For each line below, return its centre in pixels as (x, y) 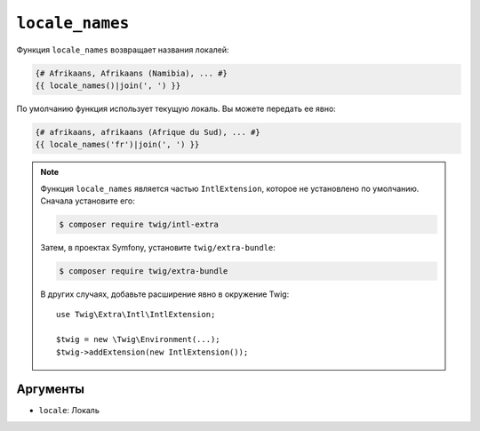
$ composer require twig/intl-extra (139, 225)
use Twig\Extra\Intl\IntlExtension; (136, 315)
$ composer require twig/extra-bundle (144, 271)
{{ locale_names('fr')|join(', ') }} (117, 145)
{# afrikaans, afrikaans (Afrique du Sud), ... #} (148, 132)
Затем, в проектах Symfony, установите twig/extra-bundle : (158, 248)
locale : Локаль (69, 411)
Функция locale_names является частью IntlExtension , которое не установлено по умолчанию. (230, 188)
